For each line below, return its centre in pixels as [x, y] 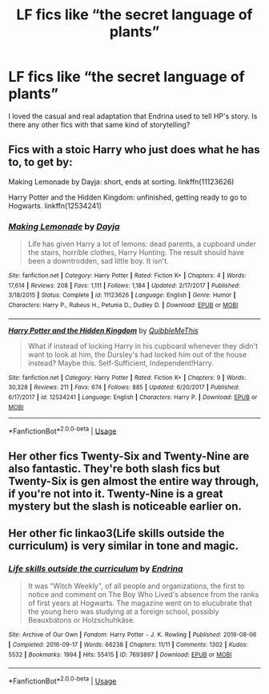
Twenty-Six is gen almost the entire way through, [134, 481]
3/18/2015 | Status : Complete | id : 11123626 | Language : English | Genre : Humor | [122, 295]
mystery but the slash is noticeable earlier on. [125, 506]
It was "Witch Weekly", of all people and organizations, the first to [136, 586]
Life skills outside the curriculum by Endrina [96, 569]
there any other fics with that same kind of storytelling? [99, 124]
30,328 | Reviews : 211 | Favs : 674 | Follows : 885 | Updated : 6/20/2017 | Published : [124, 387]
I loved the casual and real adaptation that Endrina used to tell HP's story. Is [133, 116]
